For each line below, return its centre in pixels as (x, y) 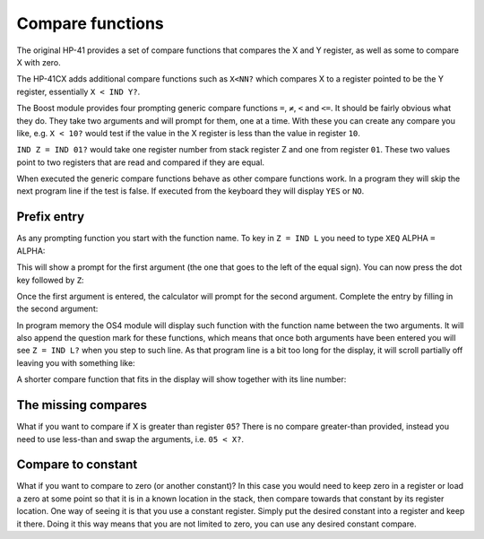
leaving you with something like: (76, 362)
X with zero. (39, 62)
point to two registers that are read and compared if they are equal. (140, 162)
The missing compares (82, 405)
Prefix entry (51, 217)
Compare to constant (77, 465)
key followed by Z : (50, 280)
